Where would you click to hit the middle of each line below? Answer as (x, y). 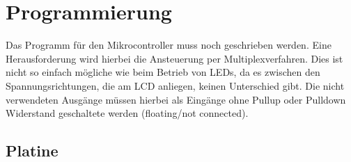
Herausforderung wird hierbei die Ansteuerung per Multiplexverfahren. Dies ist (174, 58)
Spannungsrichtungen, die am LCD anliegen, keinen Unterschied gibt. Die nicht (175, 85)
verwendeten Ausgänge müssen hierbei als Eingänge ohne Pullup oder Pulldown (176, 99)
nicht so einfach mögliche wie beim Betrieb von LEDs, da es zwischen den (163, 72)
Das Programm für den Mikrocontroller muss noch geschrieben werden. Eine (169, 45)
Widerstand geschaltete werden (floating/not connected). (127, 113)
